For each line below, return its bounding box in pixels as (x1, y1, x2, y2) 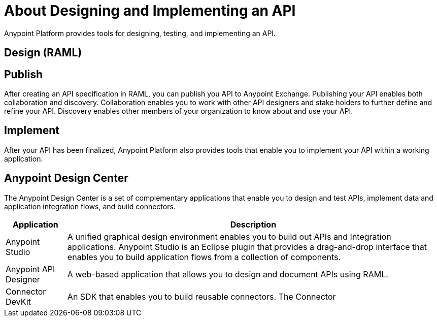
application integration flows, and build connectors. (4, 202, 176, 211)
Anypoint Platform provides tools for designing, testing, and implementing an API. (4, 28, 276, 38)
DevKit (6, 296, 31, 307)
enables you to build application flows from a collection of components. (67, 251, 341, 262)
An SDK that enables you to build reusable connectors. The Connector (67, 291, 336, 302)
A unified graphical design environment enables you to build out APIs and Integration (67, 231, 391, 242)
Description (230, 219, 277, 230)
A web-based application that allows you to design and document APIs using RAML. (67, 269, 388, 279)
